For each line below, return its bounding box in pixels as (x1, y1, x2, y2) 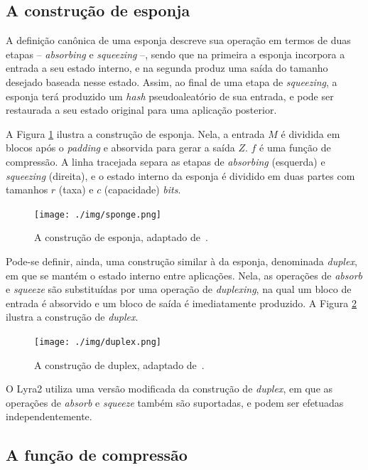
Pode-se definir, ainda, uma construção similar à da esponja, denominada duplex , (6, 253, 357, 268)
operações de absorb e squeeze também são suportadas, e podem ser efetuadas (6, 395, 344, 410)
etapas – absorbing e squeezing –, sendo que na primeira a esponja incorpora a (6, 46, 345, 61)
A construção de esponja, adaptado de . (34, 230, 208, 245)
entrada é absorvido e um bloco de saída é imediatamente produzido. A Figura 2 (6, 295, 357, 310)
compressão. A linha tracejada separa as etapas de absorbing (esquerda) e (6, 154, 325, 169)
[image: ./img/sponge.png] (34, 209, 161, 220)
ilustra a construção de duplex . (6, 309, 139, 324)
